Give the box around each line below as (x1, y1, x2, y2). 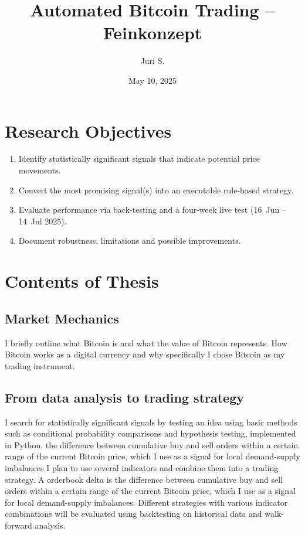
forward (5, 519, 32, 531)
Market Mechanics (5, 309, 119, 327)
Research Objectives (5, 118, 172, 142)
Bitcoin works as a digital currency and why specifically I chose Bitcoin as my (5, 348, 285, 360)
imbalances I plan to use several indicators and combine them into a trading (5, 461, 279, 473)
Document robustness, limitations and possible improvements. (18, 234, 241, 247)
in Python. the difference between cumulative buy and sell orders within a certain (5, 438, 299, 451)
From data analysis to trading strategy (5, 388, 244, 406)
